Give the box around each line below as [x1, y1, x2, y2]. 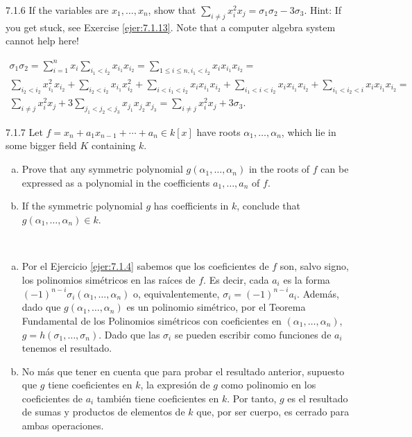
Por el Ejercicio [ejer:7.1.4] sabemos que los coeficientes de [22, 259, 269, 273]
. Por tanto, [227, 391, 277, 405]
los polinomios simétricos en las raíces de [22, 272, 196, 286]
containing [91, 138, 136, 153]
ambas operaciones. [22, 418, 104, 433]
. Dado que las [98, 327, 160, 341]
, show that [148, 3, 196, 17]
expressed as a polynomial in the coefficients [22, 175, 210, 189]
